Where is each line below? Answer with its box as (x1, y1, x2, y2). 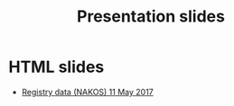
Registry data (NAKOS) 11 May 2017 (21, 86, 154, 97)
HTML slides (8, 57, 105, 77)
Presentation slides (77, 6, 225, 27)
